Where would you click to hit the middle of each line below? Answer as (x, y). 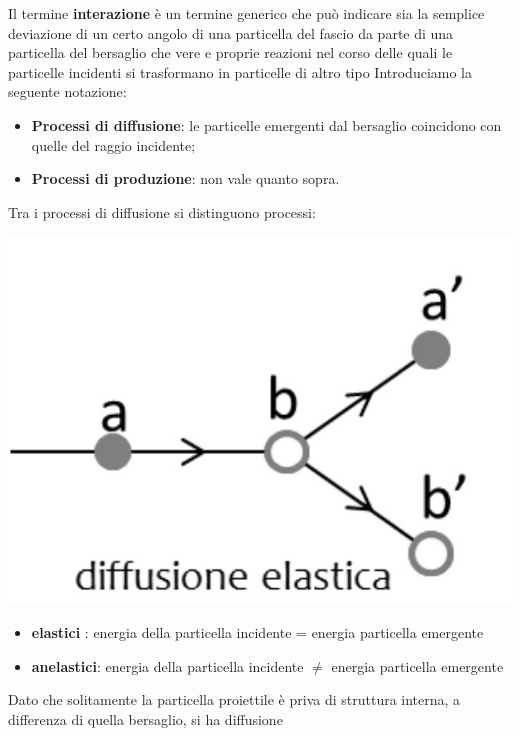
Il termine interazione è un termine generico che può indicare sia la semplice (246, 13)
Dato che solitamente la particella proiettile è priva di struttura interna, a (234, 699)
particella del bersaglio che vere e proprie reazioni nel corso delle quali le (230, 52)
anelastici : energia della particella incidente (167, 665)
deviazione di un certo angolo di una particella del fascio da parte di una (231, 32)
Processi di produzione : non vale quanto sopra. (185, 178)
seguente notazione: (67, 91)
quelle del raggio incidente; (113, 144)
